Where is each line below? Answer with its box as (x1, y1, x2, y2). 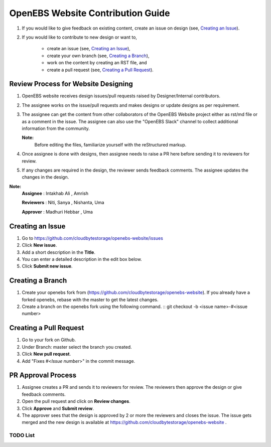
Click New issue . (22, 242, 57, 248)
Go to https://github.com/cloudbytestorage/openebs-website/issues (22, 235, 163, 241)
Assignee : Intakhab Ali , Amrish (22, 191, 89, 197)
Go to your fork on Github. (22, 337, 76, 343)
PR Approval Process (9, 371, 77, 380)
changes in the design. (22, 174, 69, 180)
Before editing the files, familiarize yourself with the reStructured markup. (34, 141, 187, 147)
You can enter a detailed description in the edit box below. (22, 256, 143, 262)
